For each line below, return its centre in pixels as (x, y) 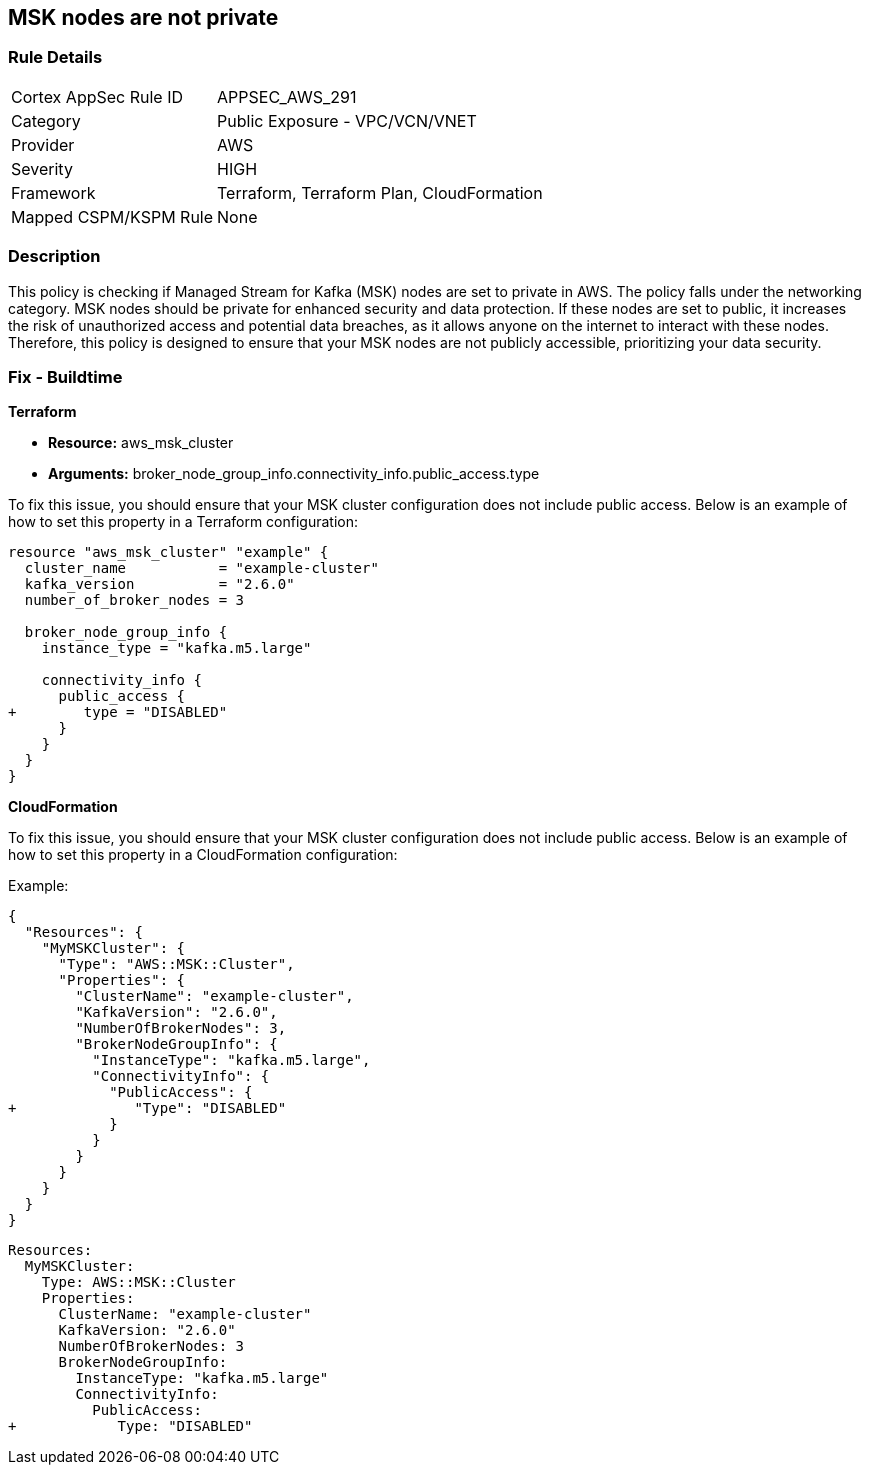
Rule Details (55, 57)
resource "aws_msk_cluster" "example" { (168, 552)
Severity (42, 168)
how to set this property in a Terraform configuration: (183, 522)
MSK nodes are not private (143, 17)
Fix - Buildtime (65, 376)
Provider (43, 144)
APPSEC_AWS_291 (287, 96)
